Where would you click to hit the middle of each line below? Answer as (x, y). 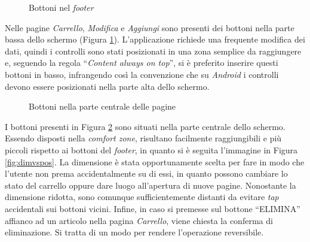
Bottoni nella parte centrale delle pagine (102, 106)
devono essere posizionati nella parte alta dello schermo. (107, 86)
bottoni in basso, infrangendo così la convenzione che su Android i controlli (142, 74)
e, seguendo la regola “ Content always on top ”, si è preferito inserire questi (142, 63)
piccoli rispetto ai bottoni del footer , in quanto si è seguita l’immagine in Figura (151, 149)
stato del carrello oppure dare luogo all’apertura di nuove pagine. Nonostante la (151, 185)
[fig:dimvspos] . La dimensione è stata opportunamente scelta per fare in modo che (155, 161)
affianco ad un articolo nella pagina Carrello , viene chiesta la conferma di (139, 220)
